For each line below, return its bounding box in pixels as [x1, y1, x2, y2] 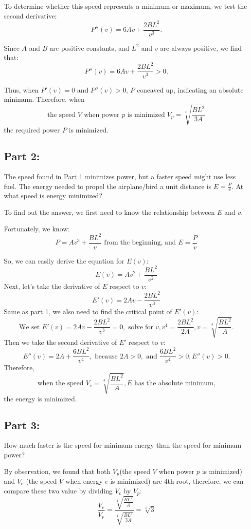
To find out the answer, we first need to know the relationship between [4, 207, 215, 217]
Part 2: [4, 149, 40, 164]
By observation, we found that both [4, 466, 110, 476]
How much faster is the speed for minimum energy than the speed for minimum [4, 440, 242, 450]
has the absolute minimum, [134, 380, 215, 387]
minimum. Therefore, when [4, 94, 85, 104]
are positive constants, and [50, 42, 129, 53]
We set [19, 323, 40, 331]
